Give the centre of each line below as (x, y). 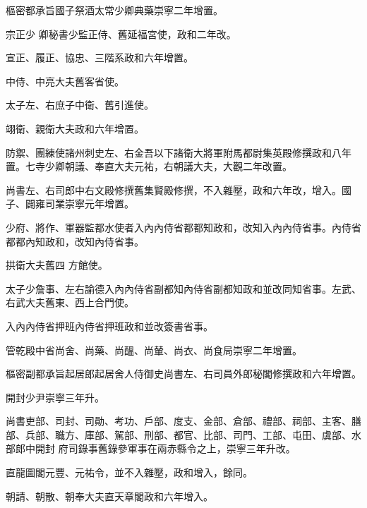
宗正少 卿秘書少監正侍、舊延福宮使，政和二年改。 (121, 34)
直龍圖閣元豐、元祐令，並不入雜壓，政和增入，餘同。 (129, 472)
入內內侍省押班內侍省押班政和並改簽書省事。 (109, 326)
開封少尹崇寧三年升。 (55, 397)
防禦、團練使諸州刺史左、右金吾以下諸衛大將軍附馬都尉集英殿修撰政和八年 (179, 152)
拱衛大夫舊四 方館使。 (57, 265)
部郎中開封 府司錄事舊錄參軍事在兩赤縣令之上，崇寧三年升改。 (151, 448)
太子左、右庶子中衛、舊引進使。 (80, 105)
